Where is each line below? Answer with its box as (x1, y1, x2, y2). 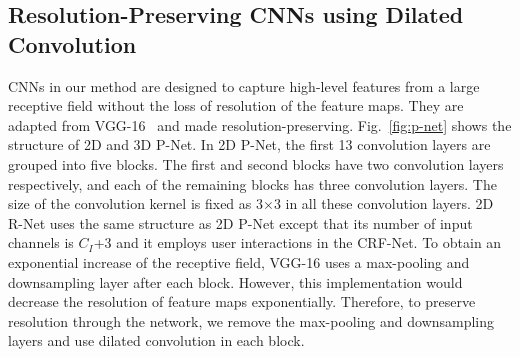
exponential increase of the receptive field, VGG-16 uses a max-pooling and (8, 251, 470, 272)
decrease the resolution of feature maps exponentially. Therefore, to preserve (8, 291, 476, 312)
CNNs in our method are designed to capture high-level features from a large (8, 75, 480, 96)
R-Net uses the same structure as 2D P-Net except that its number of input (8, 212, 473, 233)
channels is (8, 232, 74, 253)
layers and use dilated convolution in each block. (8, 330, 305, 351)
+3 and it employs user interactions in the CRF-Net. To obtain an (93, 232, 502, 253)
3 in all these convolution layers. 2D (273, 193, 494, 214)
